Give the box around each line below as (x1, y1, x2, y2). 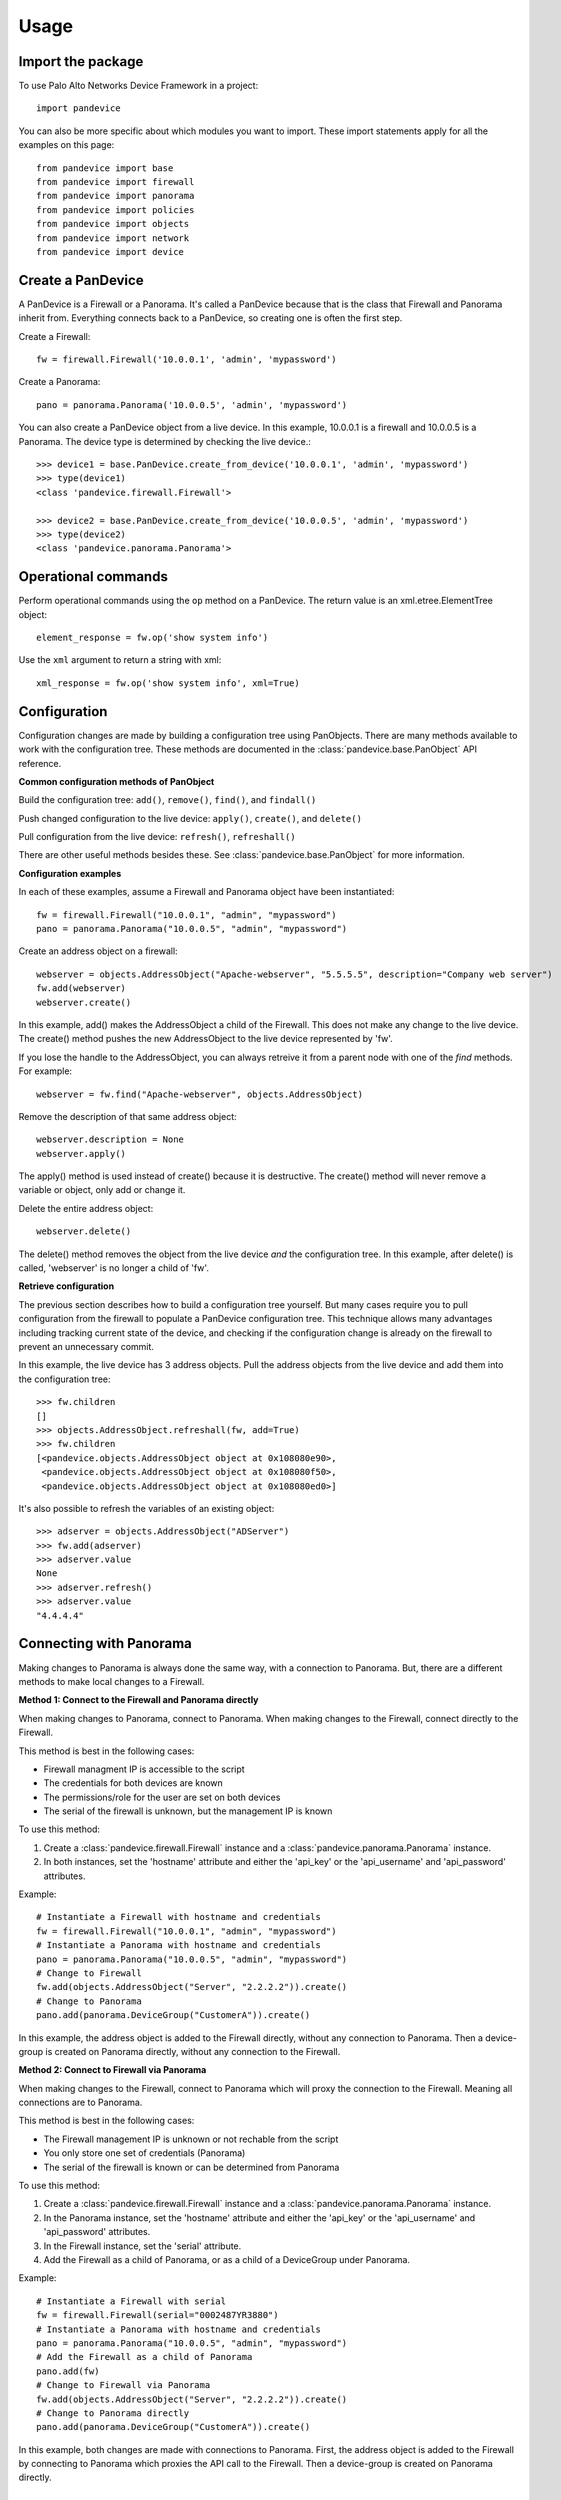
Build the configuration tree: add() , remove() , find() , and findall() (18, 794, 317, 806)
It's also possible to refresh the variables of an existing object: (18, 1502, 275, 1514)
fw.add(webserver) (36, 983, 127, 994)
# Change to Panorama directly (36, 2407, 190, 2419)
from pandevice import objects (36, 218, 190, 230)
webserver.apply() (36, 1148, 127, 1159)
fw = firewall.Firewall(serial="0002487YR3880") (36, 2310, 279, 2321)
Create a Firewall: (18, 330, 91, 342)
